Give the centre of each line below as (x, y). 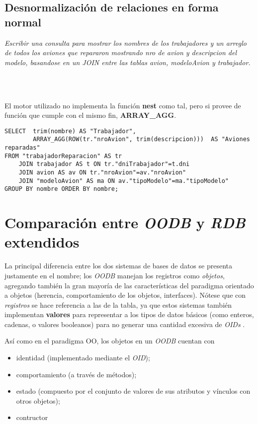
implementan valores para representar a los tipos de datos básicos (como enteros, (129, 314)
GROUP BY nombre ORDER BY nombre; (62, 189)
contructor (32, 417)
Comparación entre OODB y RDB (125, 223)
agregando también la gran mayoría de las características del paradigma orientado (129, 285)
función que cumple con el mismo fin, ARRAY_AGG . (90, 115)
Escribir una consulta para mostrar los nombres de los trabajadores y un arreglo (126, 42)
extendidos (42, 242)
